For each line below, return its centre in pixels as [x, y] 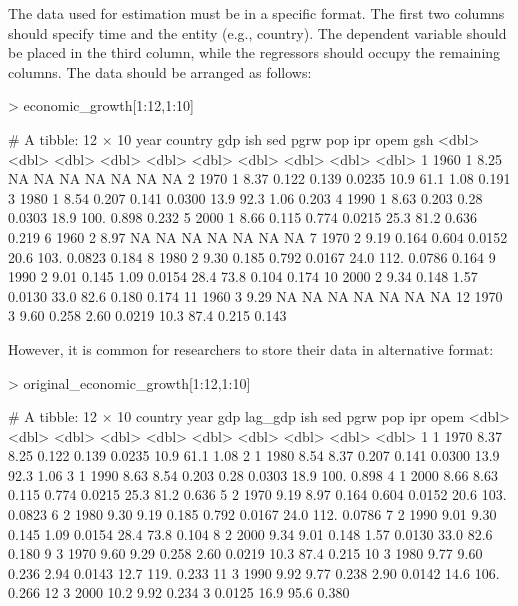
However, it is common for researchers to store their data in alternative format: [251, 348]
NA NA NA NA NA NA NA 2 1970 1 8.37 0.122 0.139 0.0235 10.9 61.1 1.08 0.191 [259, 178]
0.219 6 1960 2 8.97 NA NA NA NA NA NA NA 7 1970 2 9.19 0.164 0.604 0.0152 [258, 236]
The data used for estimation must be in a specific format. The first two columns [256, 13]
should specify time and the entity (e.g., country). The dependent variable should [257, 32]
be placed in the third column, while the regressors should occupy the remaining [254, 52]
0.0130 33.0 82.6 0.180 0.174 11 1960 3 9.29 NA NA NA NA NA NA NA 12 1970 [255, 295]
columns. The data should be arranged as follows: [160, 71]
